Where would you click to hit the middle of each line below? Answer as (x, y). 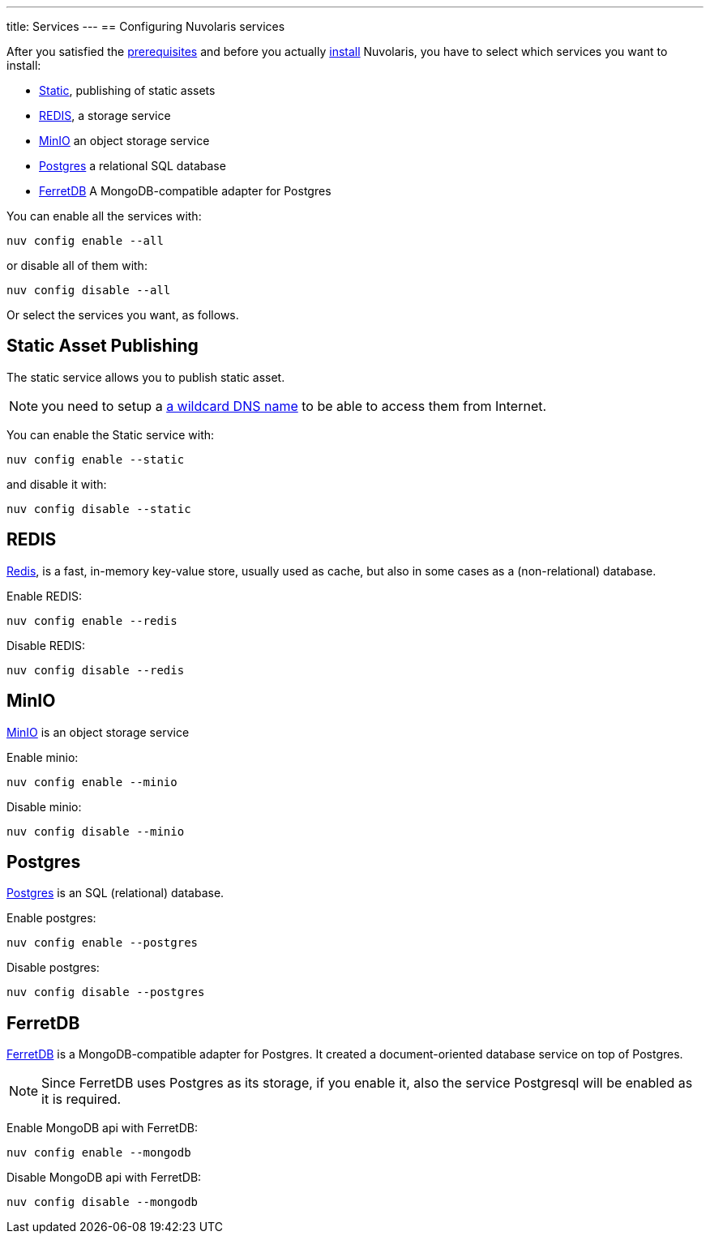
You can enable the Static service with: (111, 434)
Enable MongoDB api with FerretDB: (102, 1128)
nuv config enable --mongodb (99, 1153)
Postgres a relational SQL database (133, 166)
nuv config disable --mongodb (103, 1202)
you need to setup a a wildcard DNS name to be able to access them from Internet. (294, 406)
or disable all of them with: (77, 265)
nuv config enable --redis (92, 620)
